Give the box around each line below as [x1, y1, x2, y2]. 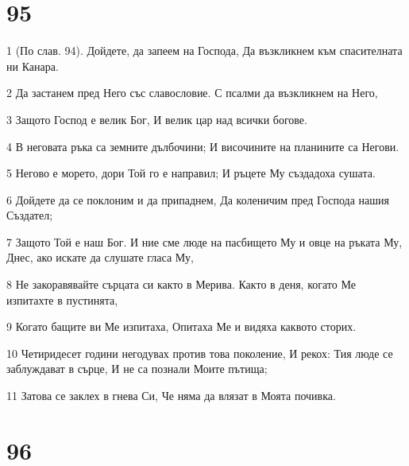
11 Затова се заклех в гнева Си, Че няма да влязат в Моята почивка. [6, 387, 336, 404]
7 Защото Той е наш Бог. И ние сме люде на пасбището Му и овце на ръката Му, [6, 233, 403, 250]
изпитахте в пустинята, [6, 291, 118, 308]
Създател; [6, 207, 53, 223]
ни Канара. [6, 57, 59, 74]
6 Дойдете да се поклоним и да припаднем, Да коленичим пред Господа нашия [6, 191, 389, 208]
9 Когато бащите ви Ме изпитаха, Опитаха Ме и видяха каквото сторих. [6, 318, 357, 335]
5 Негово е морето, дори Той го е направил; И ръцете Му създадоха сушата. [6, 165, 376, 181]
